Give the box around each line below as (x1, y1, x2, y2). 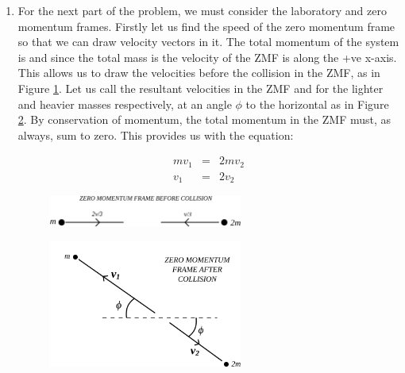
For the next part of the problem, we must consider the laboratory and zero (17, 2, 387, 18)
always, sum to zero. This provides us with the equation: (17, 126, 294, 143)
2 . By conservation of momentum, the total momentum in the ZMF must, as (17, 111, 391, 128)
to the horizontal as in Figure (245, 95, 389, 112)
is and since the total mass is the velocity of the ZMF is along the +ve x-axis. (17, 48, 397, 65)
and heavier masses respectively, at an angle (17, 95, 232, 112)
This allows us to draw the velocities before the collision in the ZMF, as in (17, 64, 380, 81)
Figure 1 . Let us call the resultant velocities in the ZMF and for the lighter (17, 79, 384, 96)
